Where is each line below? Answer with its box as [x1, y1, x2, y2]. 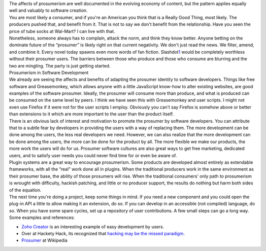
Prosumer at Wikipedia [21, 237, 67, 244]
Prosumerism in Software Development [9, 70, 89, 75]
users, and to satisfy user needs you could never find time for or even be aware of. [9, 152, 177, 158]
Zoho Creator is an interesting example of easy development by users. [21, 223, 165, 229]
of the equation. [9, 187, 42, 193]
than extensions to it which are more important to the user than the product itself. [9, 111, 174, 117]
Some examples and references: [9, 215, 75, 220]
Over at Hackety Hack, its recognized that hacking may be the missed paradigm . [21, 230, 185, 236]
